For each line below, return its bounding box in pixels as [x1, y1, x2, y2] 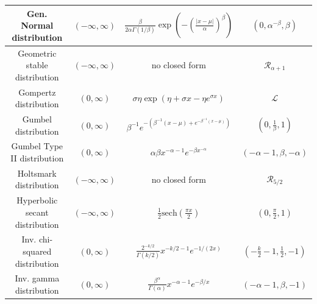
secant [25, 205, 49, 218]
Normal [21, 19, 54, 32]
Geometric [18, 46, 57, 59]
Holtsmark [17, 166, 57, 179]
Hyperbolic [16, 194, 58, 207]
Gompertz [18, 85, 56, 98]
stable [26, 58, 48, 71]
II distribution [10, 152, 64, 164]
